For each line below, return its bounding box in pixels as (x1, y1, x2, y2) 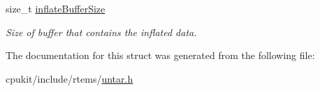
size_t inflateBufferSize (6, 1, 106, 15)
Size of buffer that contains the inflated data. (6, 24, 197, 39)
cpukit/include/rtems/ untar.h (6, 71, 133, 85)
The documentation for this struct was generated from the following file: (6, 48, 315, 63)
